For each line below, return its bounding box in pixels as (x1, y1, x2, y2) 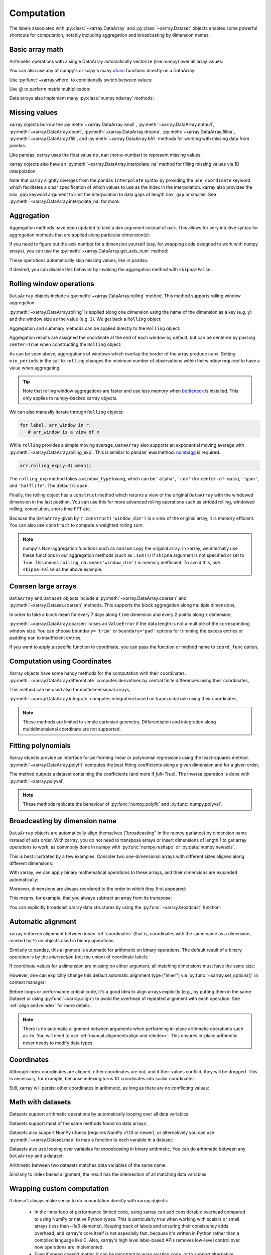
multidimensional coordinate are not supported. (23, 726, 121, 732)
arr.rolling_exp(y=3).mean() (20, 462, 92, 468)
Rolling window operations (9, 279, 95, 288)
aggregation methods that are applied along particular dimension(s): (9, 231, 151, 238)
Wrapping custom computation (9, 1184, 109, 1193)
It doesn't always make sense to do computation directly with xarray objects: (9, 1198, 168, 1204)
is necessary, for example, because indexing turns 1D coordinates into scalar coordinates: (9, 1076, 195, 1082)
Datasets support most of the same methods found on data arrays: (9, 1120, 148, 1126)
